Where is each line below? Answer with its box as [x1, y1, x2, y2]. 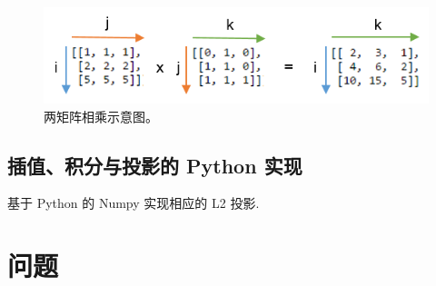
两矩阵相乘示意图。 [44, 106, 158, 125]
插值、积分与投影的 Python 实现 [7, 151, 302, 179]
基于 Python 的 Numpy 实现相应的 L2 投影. [7, 193, 260, 212]
